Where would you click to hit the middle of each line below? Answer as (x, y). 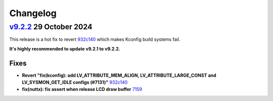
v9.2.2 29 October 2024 (51, 27)
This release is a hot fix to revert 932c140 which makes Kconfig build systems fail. (95, 39)
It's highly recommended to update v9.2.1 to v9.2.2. (65, 48)
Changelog (33, 13)
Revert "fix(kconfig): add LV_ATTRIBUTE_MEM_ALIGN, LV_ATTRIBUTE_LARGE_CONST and (119, 75)
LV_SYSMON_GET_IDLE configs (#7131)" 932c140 (75, 82)
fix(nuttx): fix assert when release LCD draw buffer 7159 (82, 89)
